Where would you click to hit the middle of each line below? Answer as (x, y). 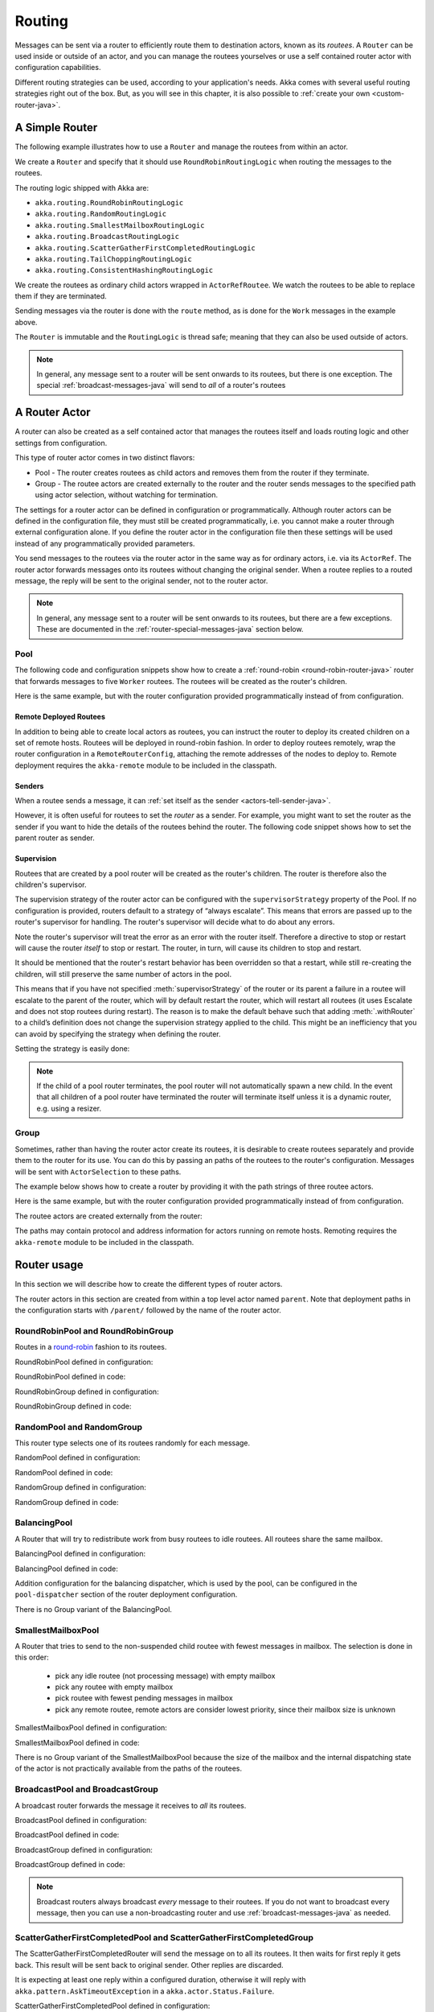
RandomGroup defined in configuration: (80, 1487)
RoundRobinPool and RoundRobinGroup (94, 1331)
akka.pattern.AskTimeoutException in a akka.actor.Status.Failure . (145, 1991)
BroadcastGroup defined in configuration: (84, 1849)
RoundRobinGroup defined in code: (73, 1406)
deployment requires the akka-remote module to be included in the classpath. (146, 765)
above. (26, 322)
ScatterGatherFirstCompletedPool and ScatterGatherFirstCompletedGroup (164, 1938)
